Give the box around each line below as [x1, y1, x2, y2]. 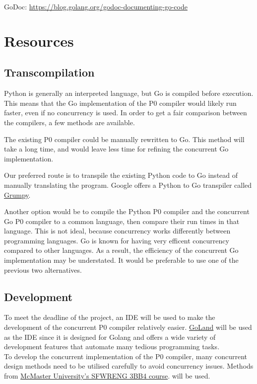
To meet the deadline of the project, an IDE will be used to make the [4, 312, 215, 322]
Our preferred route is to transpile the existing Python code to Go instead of [4, 170, 238, 180]
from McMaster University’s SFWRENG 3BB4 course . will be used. [4, 371, 210, 381]
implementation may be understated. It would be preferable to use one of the [4, 255, 239, 265]
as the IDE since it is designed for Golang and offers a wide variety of [4, 331, 216, 342]
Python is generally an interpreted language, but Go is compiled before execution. [4, 88, 254, 98]
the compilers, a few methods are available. [4, 117, 135, 127]
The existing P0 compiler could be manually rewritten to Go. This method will [4, 134, 245, 144]
